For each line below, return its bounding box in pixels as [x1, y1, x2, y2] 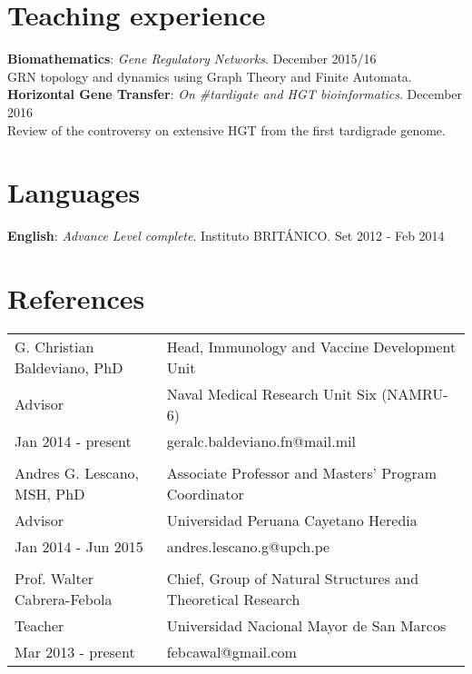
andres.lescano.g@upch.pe [166, 535, 330, 557]
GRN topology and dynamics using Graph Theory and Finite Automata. [7, 66, 412, 85]
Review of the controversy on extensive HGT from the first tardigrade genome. [7, 120, 446, 139]
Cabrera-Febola [15, 588, 113, 610]
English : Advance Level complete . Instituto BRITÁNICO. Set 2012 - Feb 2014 [7, 226, 445, 245]
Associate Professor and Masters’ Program [166, 461, 437, 483]
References [7, 280, 145, 316]
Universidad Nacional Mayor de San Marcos [166, 614, 447, 636]
